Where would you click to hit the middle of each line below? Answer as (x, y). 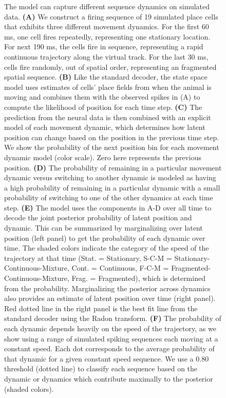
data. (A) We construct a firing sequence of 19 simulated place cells (111, 16)
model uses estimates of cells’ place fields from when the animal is (108, 87)
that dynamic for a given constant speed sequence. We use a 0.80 (107, 358)
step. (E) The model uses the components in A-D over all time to (108, 207)
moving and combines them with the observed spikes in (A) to (102, 97)
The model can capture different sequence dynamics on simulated (107, 6)
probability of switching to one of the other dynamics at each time (109, 197)
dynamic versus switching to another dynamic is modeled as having (110, 177)
